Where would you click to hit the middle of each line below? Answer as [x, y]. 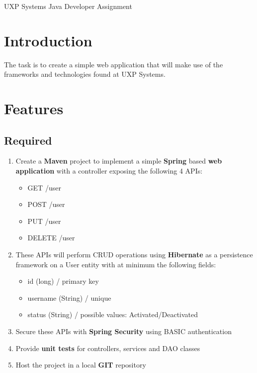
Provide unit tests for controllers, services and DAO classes [108, 348]
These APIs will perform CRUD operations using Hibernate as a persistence [134, 255]
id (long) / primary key [63, 281]
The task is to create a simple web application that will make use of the [114, 64]
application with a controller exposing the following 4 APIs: [109, 171]
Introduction [48, 40]
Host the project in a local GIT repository [81, 365]
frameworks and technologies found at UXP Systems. [85, 74]
